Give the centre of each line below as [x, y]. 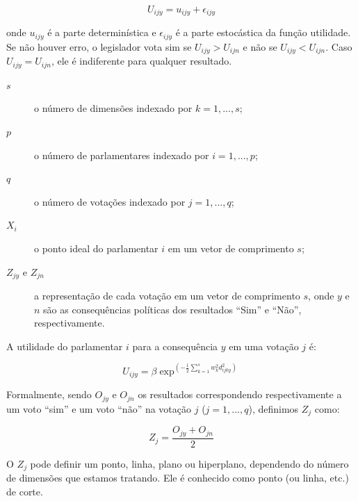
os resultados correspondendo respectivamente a [240, 394]
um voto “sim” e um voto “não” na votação [99, 408]
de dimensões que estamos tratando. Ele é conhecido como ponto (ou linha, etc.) [178, 478]
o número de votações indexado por [110, 201]
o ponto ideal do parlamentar [96, 248]
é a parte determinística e [102, 32]
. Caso [339, 46]
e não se [260, 46]
